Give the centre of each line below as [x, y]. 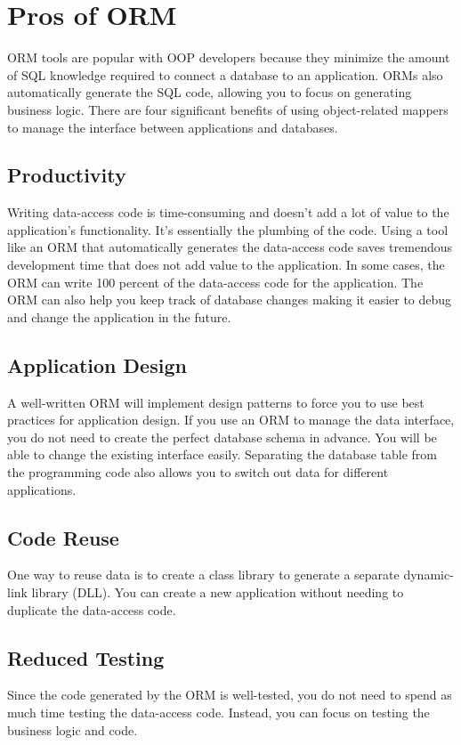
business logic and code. [73, 729]
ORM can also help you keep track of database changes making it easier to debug [230, 300]
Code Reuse [63, 537]
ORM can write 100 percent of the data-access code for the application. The [215, 282]
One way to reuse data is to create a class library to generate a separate [203, 575]
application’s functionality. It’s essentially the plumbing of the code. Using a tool [228, 229]
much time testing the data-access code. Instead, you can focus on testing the [218, 712]
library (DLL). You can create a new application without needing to [218, 592]
